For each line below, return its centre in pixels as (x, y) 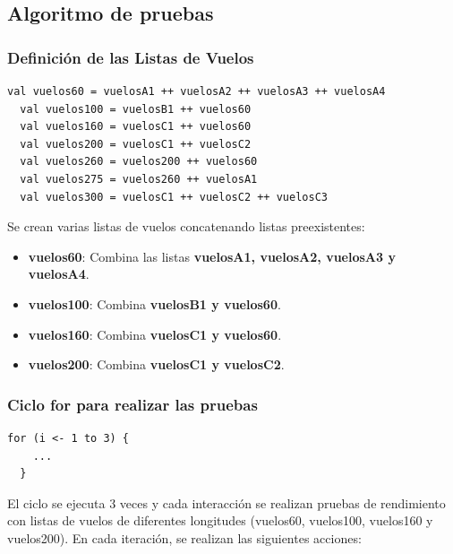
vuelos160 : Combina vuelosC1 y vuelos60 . (155, 334)
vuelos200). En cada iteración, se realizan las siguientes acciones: (184, 537)
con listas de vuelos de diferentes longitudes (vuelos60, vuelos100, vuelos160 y (220, 520)
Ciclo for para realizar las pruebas (132, 404)
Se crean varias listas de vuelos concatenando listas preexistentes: (186, 226)
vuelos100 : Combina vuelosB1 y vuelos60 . (154, 303)
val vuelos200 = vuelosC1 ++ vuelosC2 (136, 144)
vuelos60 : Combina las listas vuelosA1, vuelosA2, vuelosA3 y (212, 256)
